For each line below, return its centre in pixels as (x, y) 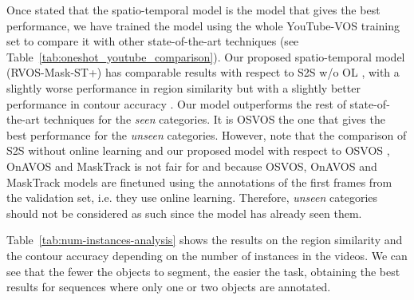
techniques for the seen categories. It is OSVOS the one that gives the (214, 119)
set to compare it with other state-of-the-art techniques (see (153, 41)
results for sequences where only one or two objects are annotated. (169, 287)
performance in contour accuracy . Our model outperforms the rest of (176, 103)
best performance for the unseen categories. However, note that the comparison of (207, 134)
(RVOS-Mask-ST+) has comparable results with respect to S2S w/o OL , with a (203, 72)
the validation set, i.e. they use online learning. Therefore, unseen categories (192, 197)
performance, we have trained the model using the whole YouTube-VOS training (203, 25)
